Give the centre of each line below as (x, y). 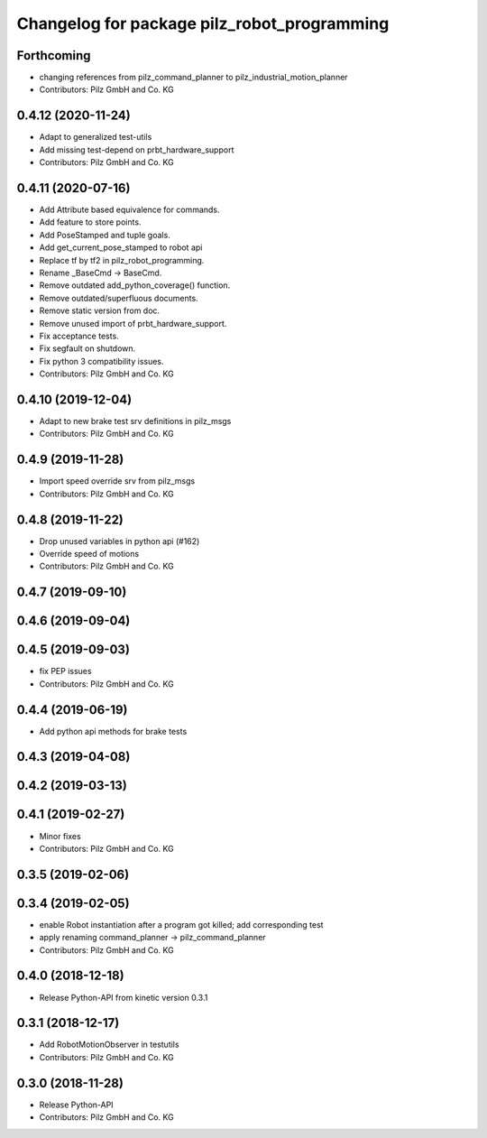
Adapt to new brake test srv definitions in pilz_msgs (135, 421)
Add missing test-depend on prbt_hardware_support (137, 150)
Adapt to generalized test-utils (96, 137)
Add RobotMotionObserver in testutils (109, 1045)
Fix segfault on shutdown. (87, 348)
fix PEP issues (65, 671)
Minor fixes (60, 836)
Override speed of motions (89, 554)
